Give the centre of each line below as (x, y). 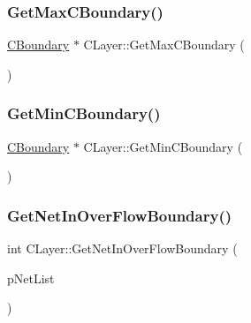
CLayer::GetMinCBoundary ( (163, 146)
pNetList (31, 278)
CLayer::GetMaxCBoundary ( (164, 45)
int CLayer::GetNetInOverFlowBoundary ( (122, 248)
